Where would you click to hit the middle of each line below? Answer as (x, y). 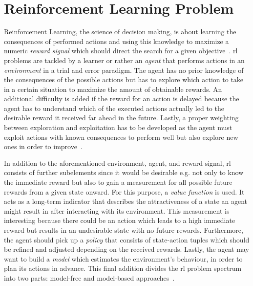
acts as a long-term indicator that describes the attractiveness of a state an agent (126, 201)
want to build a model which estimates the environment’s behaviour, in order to (123, 258)
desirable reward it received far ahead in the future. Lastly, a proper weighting (121, 118)
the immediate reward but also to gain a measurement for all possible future (118, 182)
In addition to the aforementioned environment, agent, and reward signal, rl (117, 163)
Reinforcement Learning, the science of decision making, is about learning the (120, 32)
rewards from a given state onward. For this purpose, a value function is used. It (124, 191)
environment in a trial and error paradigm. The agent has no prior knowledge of (124, 70)
